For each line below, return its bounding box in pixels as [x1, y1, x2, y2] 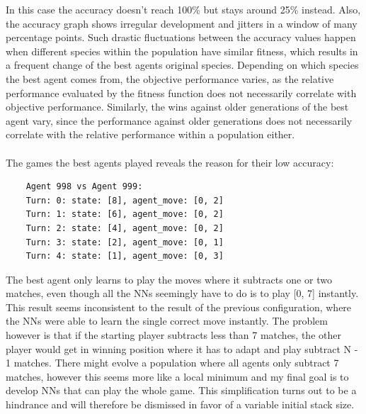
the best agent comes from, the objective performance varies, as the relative [6, 71, 334, 86]
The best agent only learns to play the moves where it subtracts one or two [6, 272, 332, 286]
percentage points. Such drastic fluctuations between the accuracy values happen [6, 30, 356, 45]
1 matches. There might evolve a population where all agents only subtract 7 [6, 355, 339, 370]
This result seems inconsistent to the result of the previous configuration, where [6, 299, 352, 314]
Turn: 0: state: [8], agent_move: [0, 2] [25, 195, 224, 206]
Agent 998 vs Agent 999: [25, 181, 143, 192]
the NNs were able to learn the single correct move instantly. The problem [6, 313, 328, 328]
